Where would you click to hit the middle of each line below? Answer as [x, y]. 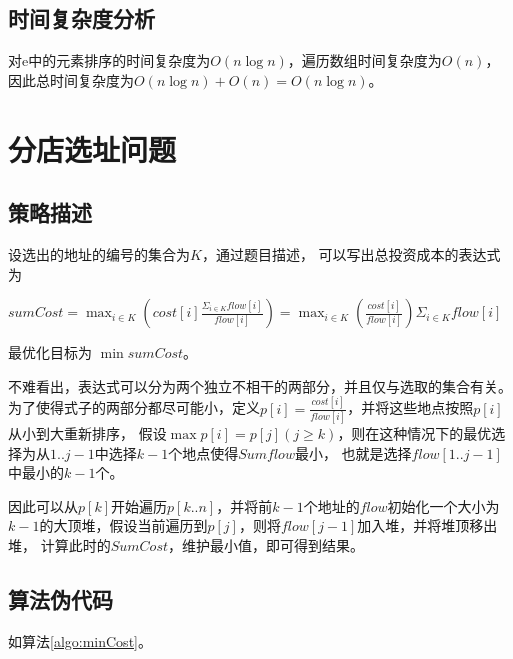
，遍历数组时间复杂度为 [364, 60]
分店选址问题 [92, 148]
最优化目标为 [50, 352]
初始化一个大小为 [443, 505]
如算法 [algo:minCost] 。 [80, 640]
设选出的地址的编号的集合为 [99, 253]
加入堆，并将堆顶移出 [427, 525]
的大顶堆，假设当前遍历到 [123, 525]
